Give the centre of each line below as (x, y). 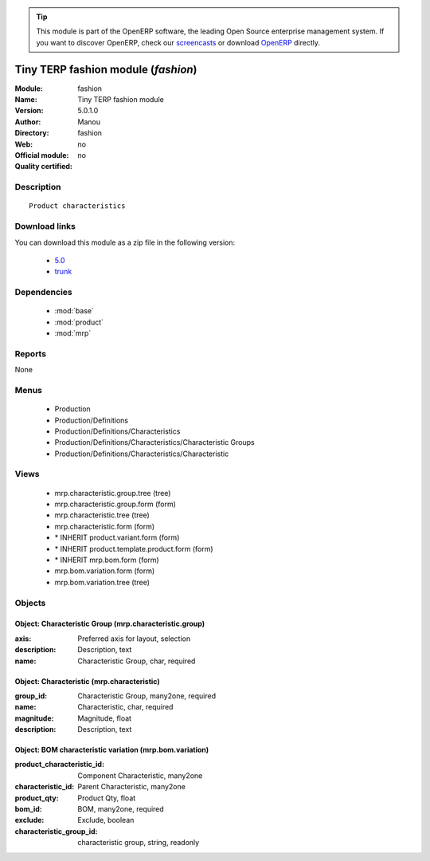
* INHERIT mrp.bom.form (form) (107, 560)
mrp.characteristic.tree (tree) (102, 515)
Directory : (32, 133)
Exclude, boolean (106, 820)
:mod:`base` (74, 311)
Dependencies (44, 293)
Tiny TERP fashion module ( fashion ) (106, 69)
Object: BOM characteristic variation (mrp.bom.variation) (112, 750)
